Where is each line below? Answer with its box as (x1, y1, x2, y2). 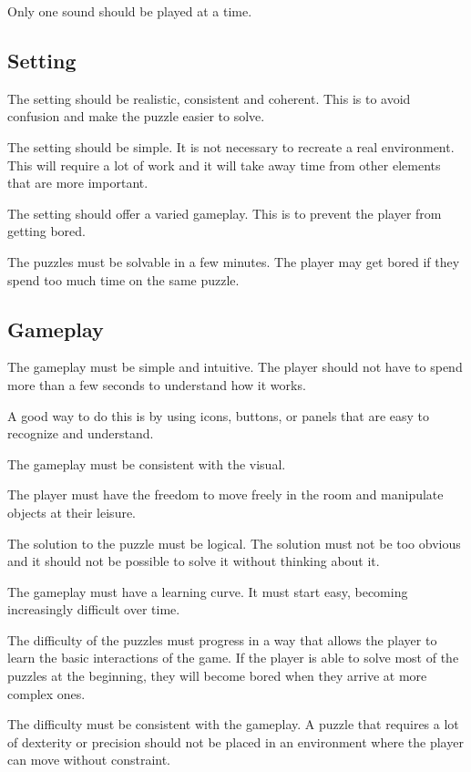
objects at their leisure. (7, 502, 137, 521)
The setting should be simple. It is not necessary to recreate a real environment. (7, 137, 455, 156)
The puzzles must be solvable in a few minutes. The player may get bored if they (7, 252, 460, 271)
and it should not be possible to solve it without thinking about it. (7, 551, 380, 571)
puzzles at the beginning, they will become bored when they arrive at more (7, 666, 427, 685)
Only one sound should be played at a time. (7, 2, 252, 20)
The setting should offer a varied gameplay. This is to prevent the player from (7, 203, 442, 222)
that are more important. (7, 173, 148, 192)
